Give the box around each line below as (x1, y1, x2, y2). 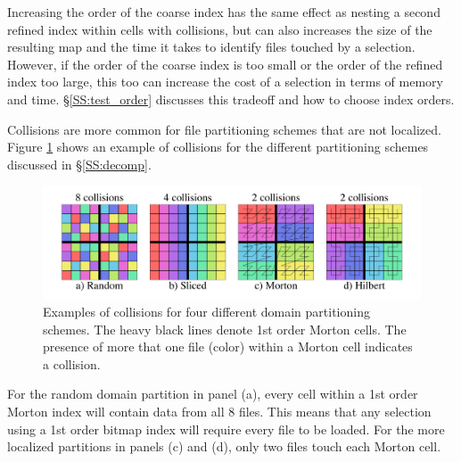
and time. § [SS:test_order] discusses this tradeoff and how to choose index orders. (7, 89, 455, 108)
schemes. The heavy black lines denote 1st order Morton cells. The (43, 319, 407, 338)
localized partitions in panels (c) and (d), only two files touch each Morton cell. (7, 437, 441, 456)
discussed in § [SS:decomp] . (7, 154, 152, 173)
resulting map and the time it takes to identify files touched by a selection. (7, 37, 416, 56)
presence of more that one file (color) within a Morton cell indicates (43, 337, 413, 356)
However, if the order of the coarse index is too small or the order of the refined (7, 54, 443, 73)
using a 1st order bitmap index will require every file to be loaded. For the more (7, 419, 445, 438)
